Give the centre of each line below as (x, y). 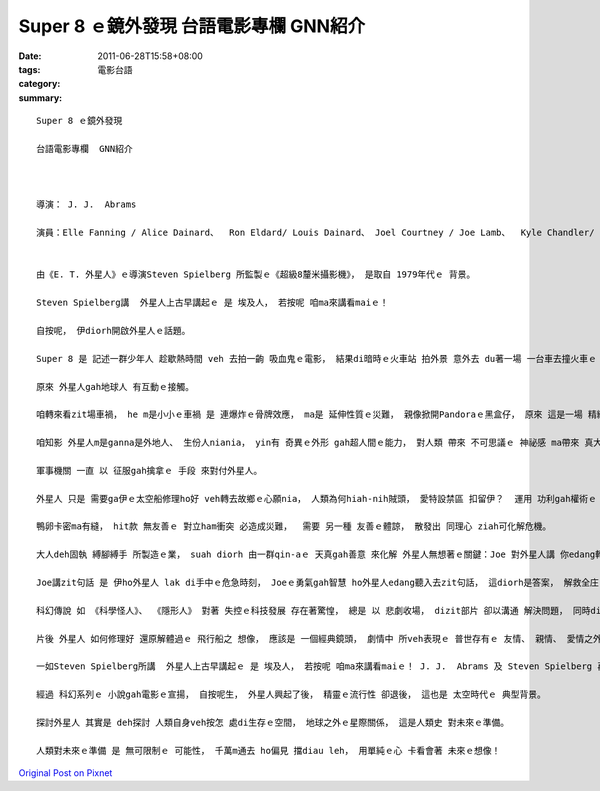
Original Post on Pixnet (65, 773)
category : (39, 84)
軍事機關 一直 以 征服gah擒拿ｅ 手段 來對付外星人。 (149, 470)
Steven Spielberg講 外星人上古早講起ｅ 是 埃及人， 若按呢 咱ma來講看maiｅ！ (212, 303)
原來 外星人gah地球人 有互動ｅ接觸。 (115, 386)
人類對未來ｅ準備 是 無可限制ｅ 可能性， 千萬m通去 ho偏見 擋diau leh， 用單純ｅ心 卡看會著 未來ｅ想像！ (268, 750)
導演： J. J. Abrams (86, 204)
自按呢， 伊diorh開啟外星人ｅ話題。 (113, 330)
